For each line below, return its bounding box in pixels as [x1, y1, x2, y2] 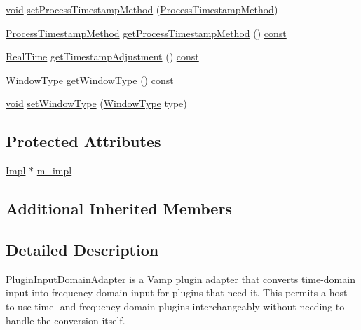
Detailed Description [6, 238, 159, 260]
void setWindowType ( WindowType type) [6, 96, 187, 111]
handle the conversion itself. [6, 312, 125, 327]
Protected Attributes [6, 130, 161, 152]
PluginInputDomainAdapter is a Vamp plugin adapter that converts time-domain [6, 271, 355, 286]
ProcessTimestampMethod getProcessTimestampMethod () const [6, 25, 287, 40]
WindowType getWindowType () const [6, 72, 174, 87]
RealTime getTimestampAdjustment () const [6, 49, 199, 64]
